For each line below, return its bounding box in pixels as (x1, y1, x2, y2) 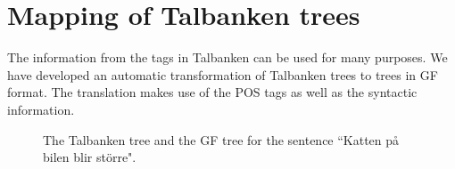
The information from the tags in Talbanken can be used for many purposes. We (7, 48, 448, 67)
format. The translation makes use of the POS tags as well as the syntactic (7, 83, 418, 101)
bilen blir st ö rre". (43, 148, 136, 166)
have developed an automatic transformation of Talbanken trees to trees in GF (7, 65, 438, 84)
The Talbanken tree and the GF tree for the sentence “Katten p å (43, 130, 400, 149)
